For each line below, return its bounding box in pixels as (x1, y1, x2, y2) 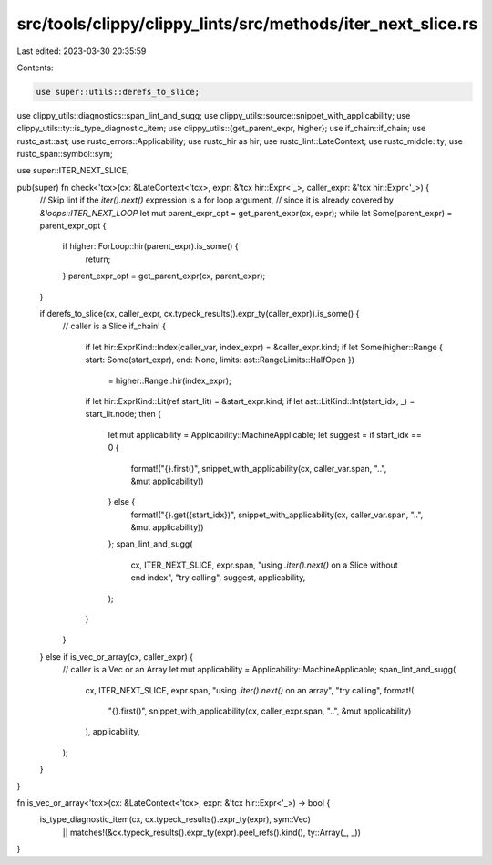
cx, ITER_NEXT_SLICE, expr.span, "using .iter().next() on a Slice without (130, 559, 398, 570)
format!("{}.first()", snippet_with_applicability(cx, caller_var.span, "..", (130, 463, 387, 474)
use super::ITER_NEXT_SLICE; (16, 165, 129, 176)
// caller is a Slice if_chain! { (62, 320, 167, 332)
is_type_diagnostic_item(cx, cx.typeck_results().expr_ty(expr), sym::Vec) (39, 814, 312, 825)
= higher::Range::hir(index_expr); (108, 375, 231, 386)
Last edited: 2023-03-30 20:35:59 (16, 46, 147, 57)
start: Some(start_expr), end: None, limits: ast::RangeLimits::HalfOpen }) (85, 354, 355, 365)
